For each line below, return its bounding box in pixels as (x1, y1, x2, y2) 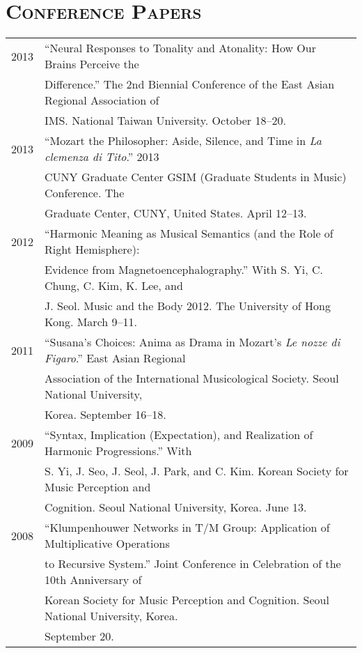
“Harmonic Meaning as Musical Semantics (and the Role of (45, 225, 333, 242)
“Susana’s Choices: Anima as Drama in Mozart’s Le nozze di (45, 334, 340, 351)
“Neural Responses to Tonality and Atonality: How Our (45, 40, 316, 56)
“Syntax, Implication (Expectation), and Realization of (45, 427, 313, 443)
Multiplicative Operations (45, 535, 170, 552)
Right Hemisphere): (45, 241, 140, 258)
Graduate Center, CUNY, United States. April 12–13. (45, 205, 307, 222)
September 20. (45, 628, 114, 645)
